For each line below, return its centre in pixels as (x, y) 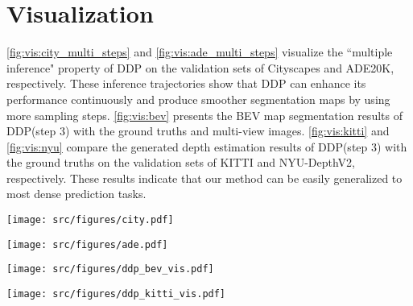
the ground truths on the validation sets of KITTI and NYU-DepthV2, (181, 162)
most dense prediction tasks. (76, 194)
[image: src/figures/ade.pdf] (87, 244)
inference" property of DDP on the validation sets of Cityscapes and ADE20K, (200, 67)
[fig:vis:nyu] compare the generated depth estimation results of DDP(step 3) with (207, 146)
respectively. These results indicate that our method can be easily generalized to (204, 178)
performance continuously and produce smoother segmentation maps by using (198, 99)
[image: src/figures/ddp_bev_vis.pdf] (110, 269)
